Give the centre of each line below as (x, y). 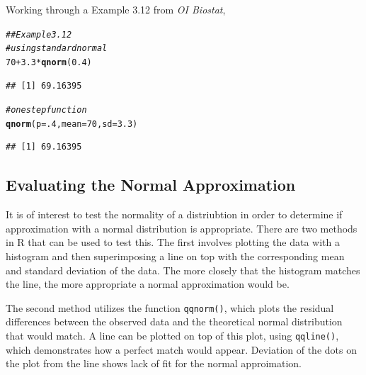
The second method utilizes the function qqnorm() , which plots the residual (170, 307)
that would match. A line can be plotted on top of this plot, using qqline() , (172, 336)
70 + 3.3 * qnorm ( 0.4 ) (49, 62)
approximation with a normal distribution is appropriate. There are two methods (182, 228)
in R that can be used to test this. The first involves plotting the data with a (173, 242)
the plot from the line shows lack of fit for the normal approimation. (154, 363)
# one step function (46, 110)
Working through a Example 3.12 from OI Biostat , (116, 9)
